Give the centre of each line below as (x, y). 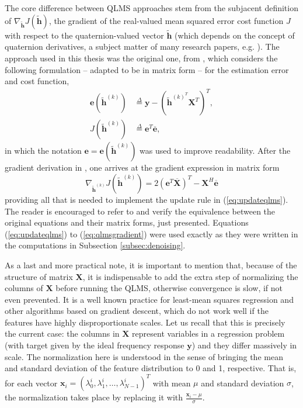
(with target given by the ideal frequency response (95, 345)
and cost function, (37, 81)
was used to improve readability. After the (215, 151)
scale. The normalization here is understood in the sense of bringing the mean (144, 356)
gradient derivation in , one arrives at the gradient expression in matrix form (142, 167)
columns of (24, 288)
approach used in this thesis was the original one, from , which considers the (141, 58)
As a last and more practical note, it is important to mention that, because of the (151, 264)
